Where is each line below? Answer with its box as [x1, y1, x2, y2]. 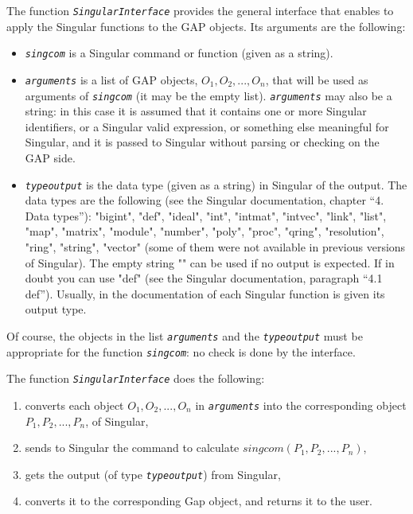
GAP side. [25, 150, 76, 165]
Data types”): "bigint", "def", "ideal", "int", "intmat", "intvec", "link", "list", [25, 207, 387, 224]
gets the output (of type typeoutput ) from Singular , [25, 465, 281, 482]
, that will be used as [265, 71, 368, 88]
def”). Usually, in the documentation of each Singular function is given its [25, 285, 385, 302]
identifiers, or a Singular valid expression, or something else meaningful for [25, 118, 389, 134]
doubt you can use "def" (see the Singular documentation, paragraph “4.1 [25, 270, 383, 286]
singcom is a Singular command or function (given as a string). [25, 45, 333, 61]
